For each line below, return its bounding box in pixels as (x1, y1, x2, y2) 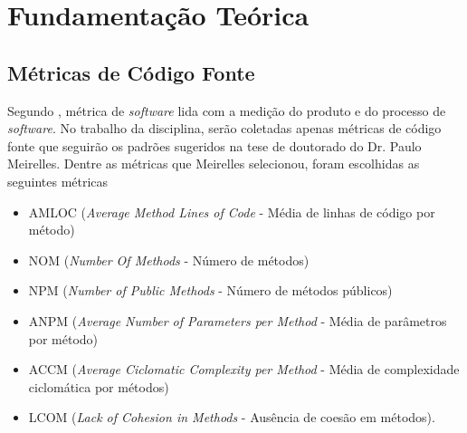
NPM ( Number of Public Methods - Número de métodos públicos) (28, 281, 393, 300)
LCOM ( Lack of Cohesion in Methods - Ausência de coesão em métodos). (28, 408, 435, 427)
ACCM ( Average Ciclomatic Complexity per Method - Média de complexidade (28, 360, 460, 379)
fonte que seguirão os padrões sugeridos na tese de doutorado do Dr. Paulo (7, 136, 422, 155)
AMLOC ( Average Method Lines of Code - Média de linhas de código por (28, 202, 435, 221)
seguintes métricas (7, 171, 109, 190)
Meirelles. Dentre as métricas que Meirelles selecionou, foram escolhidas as (7, 154, 420, 173)
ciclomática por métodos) (28, 377, 169, 396)
